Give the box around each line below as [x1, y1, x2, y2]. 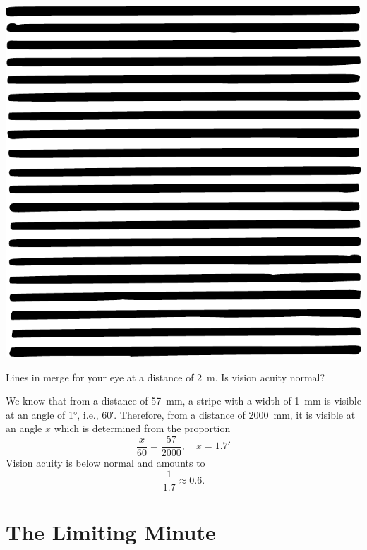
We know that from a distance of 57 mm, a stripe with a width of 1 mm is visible [6, 393, 361, 408]
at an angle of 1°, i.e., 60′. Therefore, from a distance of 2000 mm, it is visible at [6, 407, 356, 422]
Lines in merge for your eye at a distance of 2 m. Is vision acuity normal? [6, 369, 325, 384]
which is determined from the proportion [54, 421, 231, 436]
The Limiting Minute [6, 517, 216, 546]
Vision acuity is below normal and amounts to [6, 455, 205, 470]
